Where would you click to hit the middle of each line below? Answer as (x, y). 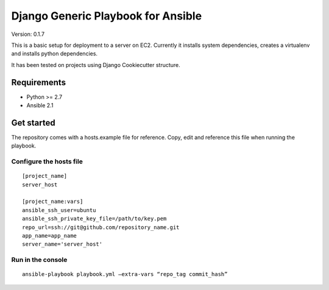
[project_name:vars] (53, 202)
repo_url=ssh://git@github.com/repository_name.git (101, 227)
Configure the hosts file (47, 161)
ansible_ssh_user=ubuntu (59, 210)
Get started (33, 123)
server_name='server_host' (62, 244)
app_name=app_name (50, 235)
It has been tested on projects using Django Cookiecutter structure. (96, 65)
